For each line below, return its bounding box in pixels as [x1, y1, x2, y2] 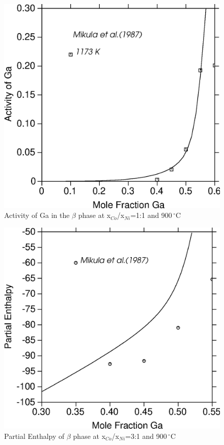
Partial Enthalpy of [4, 430, 65, 441]
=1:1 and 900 [130, 210, 172, 220]
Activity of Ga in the [4, 210, 70, 220]
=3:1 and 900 [125, 430, 167, 441]
